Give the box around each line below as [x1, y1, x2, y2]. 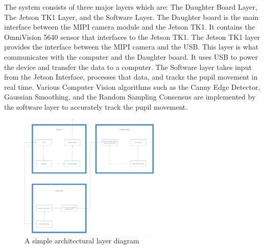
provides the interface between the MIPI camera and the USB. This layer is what [4, 41, 259, 52]
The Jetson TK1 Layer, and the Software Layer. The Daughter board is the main [4, 11, 259, 22]
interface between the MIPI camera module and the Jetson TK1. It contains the [4, 21, 255, 32]
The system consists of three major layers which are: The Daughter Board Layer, [4, 2, 257, 12]
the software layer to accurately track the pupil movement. [4, 101, 188, 112]
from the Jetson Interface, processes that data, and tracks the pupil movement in [4, 71, 258, 82]
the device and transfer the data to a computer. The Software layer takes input [4, 61, 252, 72]
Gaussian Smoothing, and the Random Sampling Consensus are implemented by [4, 91, 256, 102]
